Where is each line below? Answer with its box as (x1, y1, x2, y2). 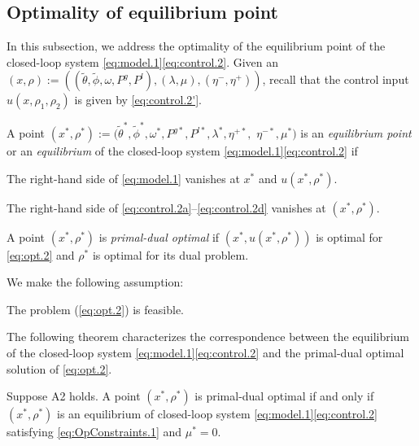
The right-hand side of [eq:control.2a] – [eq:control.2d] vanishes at (7, 199, 326, 216)
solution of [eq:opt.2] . (7, 360, 112, 377)
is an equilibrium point (300, 125, 412, 142)
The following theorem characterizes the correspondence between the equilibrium (7, 328, 410, 345)
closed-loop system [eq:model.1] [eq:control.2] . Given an (7, 53, 279, 70)
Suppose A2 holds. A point (7, 387, 141, 404)
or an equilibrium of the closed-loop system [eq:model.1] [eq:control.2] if (7, 142, 358, 160)
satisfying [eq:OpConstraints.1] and (7, 423, 182, 440)
